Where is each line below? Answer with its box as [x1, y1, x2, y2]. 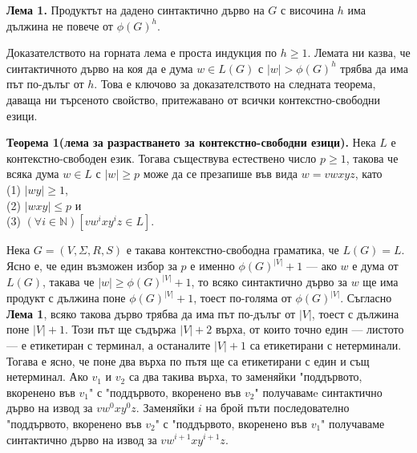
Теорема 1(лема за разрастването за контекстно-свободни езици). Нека [6, 134, 376, 151]
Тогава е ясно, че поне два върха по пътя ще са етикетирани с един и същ [6, 352, 370, 369]
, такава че [43, 273, 95, 290]
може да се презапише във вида [143, 165, 298, 182]
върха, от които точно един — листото [215, 321, 404, 338]
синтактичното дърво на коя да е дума [6, 59, 193, 76]
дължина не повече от [6, 17, 113, 34]
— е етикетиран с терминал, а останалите [6, 337, 211, 353]
